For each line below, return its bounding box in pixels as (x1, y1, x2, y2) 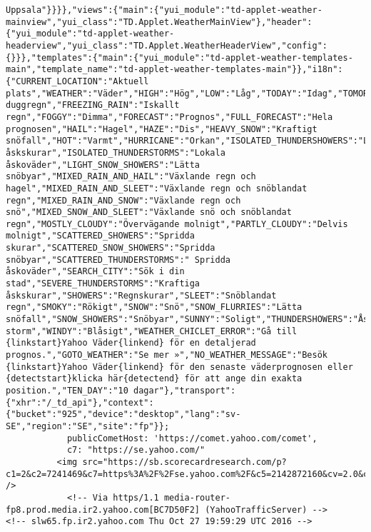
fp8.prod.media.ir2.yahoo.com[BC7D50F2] (6, 504, 200, 515)
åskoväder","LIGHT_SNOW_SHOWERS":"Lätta (6, 159, 200, 170)
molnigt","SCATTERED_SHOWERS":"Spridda (6, 231, 195, 241)
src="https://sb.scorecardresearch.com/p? (82, 456, 287, 467)
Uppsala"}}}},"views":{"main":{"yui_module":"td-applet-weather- (6, 5, 322, 15)
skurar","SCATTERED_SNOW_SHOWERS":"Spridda (6, 243, 215, 254)
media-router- (163, 492, 230, 503)
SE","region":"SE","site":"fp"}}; (6, 421, 170, 431)
